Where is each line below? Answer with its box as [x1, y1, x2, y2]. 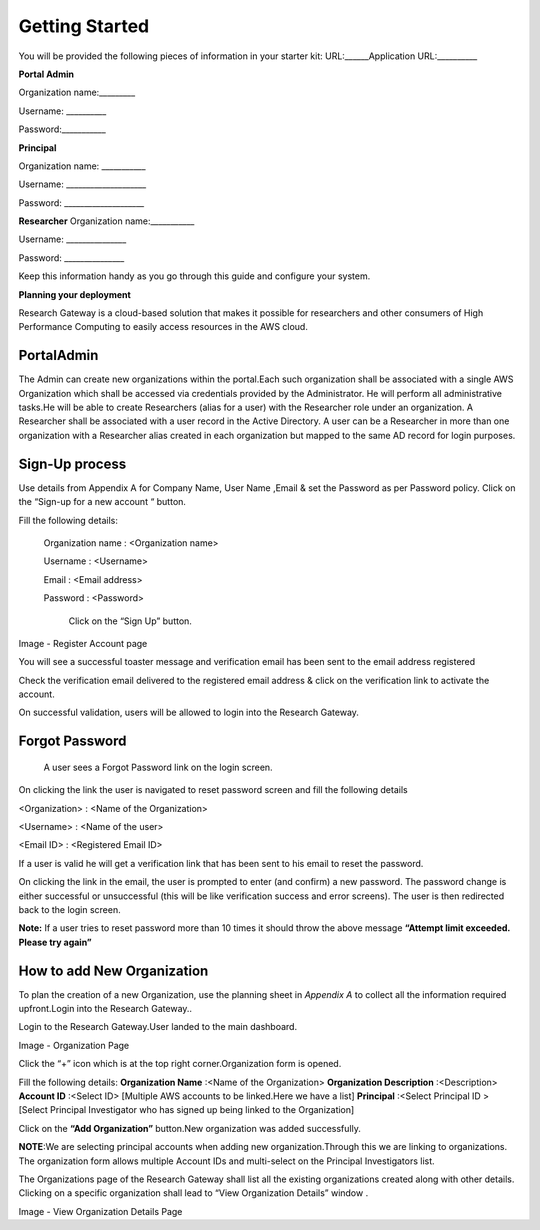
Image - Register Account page [18, 637, 148, 649]
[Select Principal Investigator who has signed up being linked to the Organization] [18, 1104, 355, 1116]
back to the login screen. [18, 904, 121, 915]
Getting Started [18, 15, 150, 37]
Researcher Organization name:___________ [18, 215, 195, 227]
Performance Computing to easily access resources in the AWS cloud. [18, 321, 309, 333]
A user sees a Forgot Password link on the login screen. [43, 761, 274, 773]
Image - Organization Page [18, 1039, 130, 1051]
